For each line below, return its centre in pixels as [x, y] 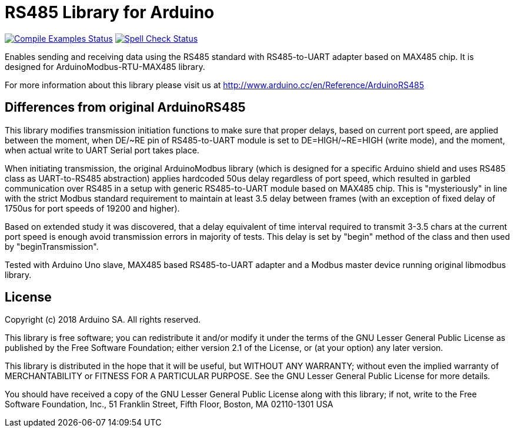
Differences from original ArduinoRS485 [125, 108]
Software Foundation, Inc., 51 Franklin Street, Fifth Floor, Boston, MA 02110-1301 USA [169, 404]
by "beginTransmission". [52, 246]
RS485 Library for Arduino [110, 12]
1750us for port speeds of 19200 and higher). [92, 208]
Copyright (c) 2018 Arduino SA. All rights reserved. [103, 320]
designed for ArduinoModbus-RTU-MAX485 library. [105, 66]
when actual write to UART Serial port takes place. [102, 150]
